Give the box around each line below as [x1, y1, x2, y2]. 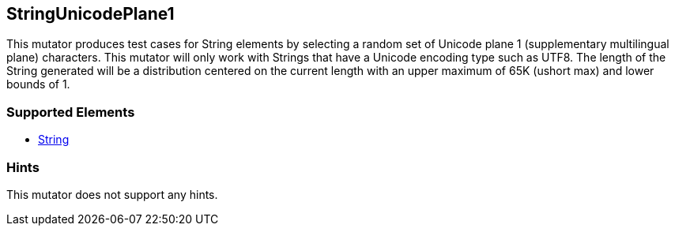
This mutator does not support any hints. [6, 187, 218, 201]
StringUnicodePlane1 [6, 4, 175, 24]
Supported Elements [6, 103, 135, 120]
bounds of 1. [6, 77, 70, 92]
